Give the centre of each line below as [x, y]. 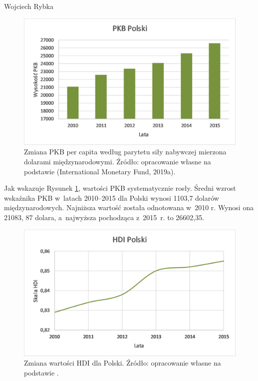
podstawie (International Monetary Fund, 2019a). [100, 171]
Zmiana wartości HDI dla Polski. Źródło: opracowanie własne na [123, 363]
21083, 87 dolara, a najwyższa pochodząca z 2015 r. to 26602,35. [104, 217]
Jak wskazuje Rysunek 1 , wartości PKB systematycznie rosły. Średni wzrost [120, 188]
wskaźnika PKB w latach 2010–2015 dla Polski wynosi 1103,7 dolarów [112, 197]
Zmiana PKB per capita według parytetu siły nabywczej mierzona [125, 152]
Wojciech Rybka [29, 6]
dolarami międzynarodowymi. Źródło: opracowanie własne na [118, 162]
